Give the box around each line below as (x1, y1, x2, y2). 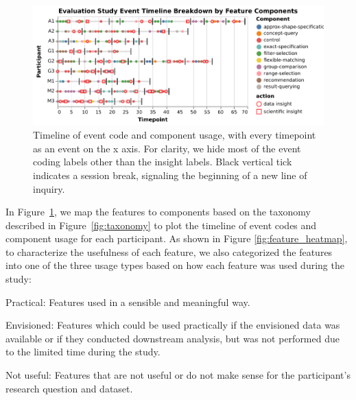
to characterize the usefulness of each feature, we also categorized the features (5, 244, 333, 259)
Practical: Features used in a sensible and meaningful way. (5, 294, 250, 309)
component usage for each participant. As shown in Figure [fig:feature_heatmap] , (5, 231, 348, 246)
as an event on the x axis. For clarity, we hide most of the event (33, 141, 301, 155)
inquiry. (33, 181, 65, 196)
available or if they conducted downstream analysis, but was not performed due (5, 331, 340, 345)
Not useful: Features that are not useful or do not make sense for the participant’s (5, 368, 351, 382)
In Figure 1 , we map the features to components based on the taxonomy (5, 204, 311, 219)
